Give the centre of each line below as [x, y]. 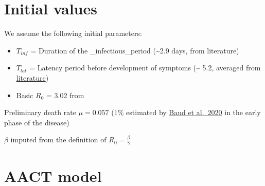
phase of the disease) [37, 122]
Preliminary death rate [40, 112]
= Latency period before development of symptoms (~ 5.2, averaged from [145, 68]
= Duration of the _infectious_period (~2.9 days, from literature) [135, 50]
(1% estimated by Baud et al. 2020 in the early [186, 112]
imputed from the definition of [58, 139]
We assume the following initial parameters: [73, 33]
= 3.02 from [65, 95]
